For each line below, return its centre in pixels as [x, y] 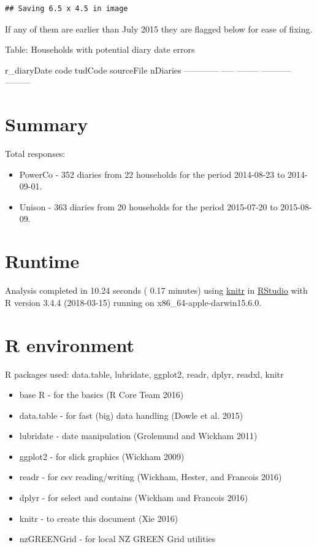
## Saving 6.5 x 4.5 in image [67, 9]
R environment [70, 344]
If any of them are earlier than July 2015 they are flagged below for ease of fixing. [159, 29]
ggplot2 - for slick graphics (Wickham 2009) [102, 456]
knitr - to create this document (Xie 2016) [99, 518]
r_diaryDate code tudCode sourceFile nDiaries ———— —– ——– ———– [148, 70]
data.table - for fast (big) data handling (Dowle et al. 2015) [131, 415]
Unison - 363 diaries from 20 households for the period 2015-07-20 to [148, 206]
